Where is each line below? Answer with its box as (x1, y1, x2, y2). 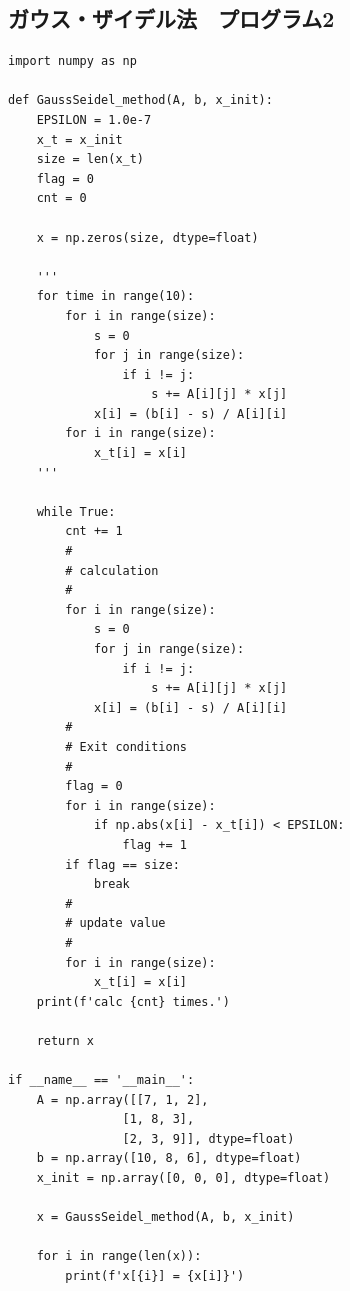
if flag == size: (65, 857, 180, 872)
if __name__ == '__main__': (8, 1073, 195, 1088)
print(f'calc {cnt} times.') (36, 994, 230, 1009)
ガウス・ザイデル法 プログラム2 (8, 3, 335, 34)
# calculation (65, 563, 159, 578)
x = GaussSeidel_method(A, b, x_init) (36, 1210, 295, 1225)
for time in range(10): (36, 289, 195, 304)
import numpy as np (8, 54, 137, 69)
